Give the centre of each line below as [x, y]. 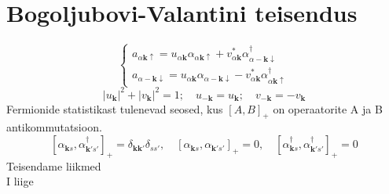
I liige [20, 181]
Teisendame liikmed [54, 165]
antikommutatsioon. [54, 127]
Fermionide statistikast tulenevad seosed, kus [115, 108]
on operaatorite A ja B [328, 108]
